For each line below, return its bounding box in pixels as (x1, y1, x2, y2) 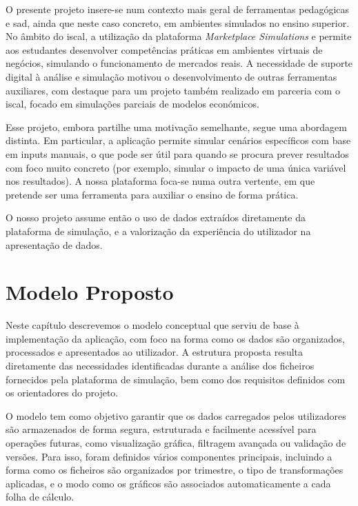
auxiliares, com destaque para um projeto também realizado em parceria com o (6, 83, 340, 97)
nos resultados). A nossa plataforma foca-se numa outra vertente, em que (6, 174, 315, 188)
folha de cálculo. (6, 489, 74, 504)
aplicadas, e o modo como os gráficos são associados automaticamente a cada (6, 476, 331, 490)
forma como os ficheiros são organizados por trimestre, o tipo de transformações (6, 463, 344, 477)
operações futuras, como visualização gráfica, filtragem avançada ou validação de (6, 435, 346, 449)
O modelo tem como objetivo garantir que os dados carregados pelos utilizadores (6, 408, 346, 423)
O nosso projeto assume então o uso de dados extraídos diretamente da (6, 210, 306, 225)
